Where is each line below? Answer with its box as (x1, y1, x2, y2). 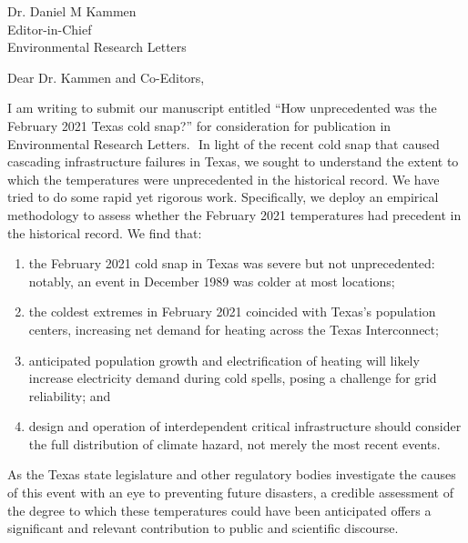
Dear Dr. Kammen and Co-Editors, (7, 67, 205, 86)
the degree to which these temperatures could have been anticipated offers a (7, 500, 432, 519)
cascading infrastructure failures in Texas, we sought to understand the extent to (7, 152, 459, 171)
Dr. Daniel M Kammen (7, 2, 137, 20)
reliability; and (28, 386, 111, 405)
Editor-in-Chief (7, 19, 92, 38)
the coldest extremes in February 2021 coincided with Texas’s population (28, 302, 436, 321)
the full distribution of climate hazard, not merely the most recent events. (28, 434, 441, 453)
